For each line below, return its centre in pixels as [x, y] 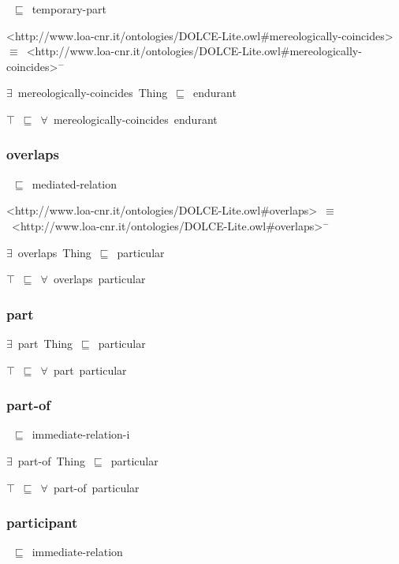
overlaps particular [99, 279]
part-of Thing [52, 460]
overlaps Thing [54, 252]
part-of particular [96, 487]
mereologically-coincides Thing [93, 93]
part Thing [45, 343]
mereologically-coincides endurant [135, 119]
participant [42, 523]
